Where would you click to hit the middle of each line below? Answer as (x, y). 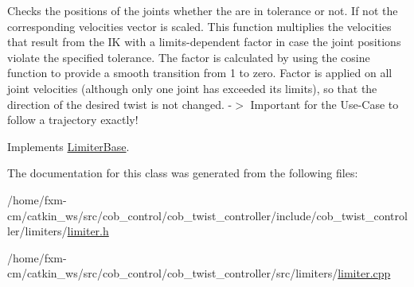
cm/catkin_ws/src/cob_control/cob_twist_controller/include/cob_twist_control (207, 215)
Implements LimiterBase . (68, 146)
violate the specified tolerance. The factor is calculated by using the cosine (189, 57)
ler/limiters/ (37, 231)
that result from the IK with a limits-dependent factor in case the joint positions (204, 42)
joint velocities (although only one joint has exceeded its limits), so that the (192, 88)
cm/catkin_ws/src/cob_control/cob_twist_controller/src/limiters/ (173, 273)
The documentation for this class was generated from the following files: (183, 173)
